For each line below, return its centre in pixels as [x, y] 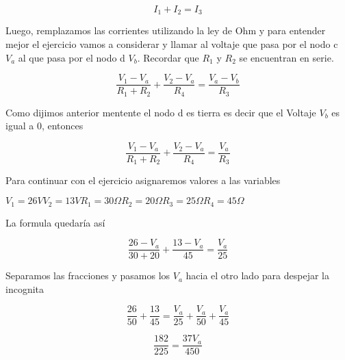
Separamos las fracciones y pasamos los [88, 275]
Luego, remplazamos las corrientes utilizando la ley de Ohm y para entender [166, 30]
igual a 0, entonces [44, 126]
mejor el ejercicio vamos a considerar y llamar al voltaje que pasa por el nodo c [172, 44]
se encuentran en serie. [286, 57]
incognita [25, 288]
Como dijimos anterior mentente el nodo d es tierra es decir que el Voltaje [161, 112]
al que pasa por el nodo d [72, 57]
